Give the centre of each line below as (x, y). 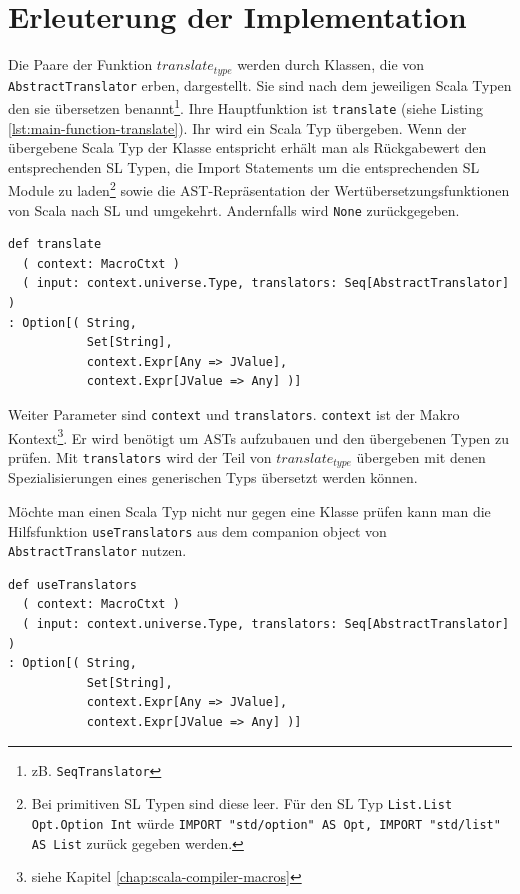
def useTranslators (72, 584)
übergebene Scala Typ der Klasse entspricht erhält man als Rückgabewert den (247, 147)
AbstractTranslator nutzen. (97, 550)
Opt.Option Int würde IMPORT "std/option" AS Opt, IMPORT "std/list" (266, 822)
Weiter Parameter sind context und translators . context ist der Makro (234, 413)
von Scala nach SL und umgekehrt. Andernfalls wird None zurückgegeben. (234, 209)
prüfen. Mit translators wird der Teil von (140, 456)
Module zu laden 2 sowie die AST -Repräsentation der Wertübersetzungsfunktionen (259, 188)
